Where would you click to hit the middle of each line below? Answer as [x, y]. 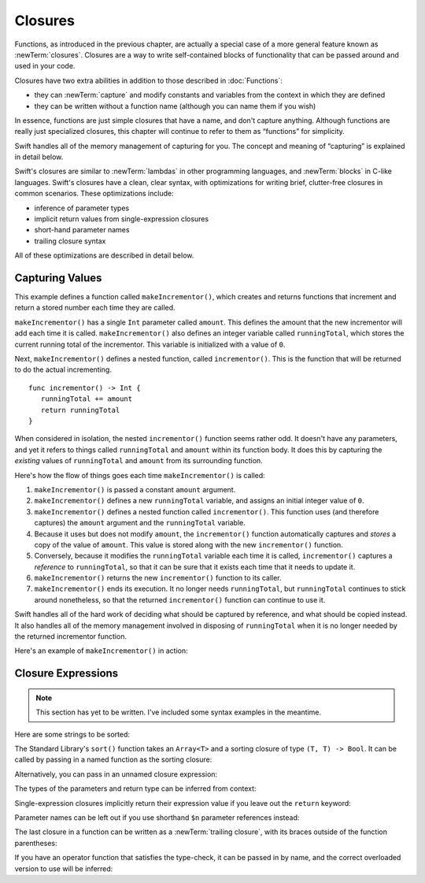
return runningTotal [80, 410]
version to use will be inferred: [64, 868]
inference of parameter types [82, 208]
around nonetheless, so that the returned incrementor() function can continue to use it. [180, 599]
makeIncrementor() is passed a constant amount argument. [135, 489]
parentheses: [36, 843]
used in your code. [45, 66]
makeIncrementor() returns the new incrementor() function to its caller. [158, 578]
